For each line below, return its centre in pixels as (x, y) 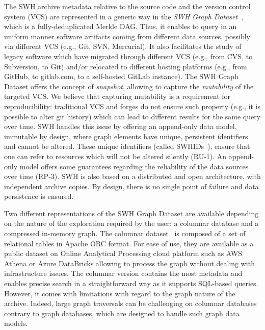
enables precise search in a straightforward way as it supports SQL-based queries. (131, 283)
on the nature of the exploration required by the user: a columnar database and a (131, 223)
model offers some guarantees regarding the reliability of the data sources (134, 166)
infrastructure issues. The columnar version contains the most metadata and (123, 273)
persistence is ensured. (39, 196)
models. (16, 323)
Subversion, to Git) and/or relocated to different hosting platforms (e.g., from (126, 66)
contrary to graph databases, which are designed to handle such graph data (122, 313)
